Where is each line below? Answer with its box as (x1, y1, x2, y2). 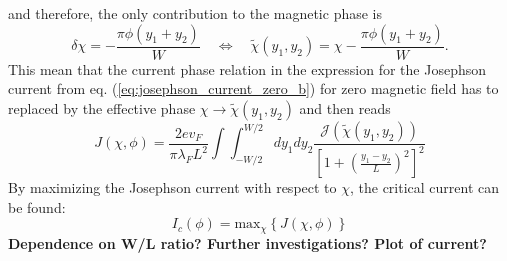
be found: (8, 196, 66, 217)
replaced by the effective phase (8, 97, 196, 118)
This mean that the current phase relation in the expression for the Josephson (8, 58, 487, 79)
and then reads (299, 97, 391, 118)
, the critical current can (349, 177, 500, 198)
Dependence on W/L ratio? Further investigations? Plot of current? (8, 232, 487, 253)
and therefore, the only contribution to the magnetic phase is (8, 3, 383, 23)
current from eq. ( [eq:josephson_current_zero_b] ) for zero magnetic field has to (8, 78, 499, 99)
